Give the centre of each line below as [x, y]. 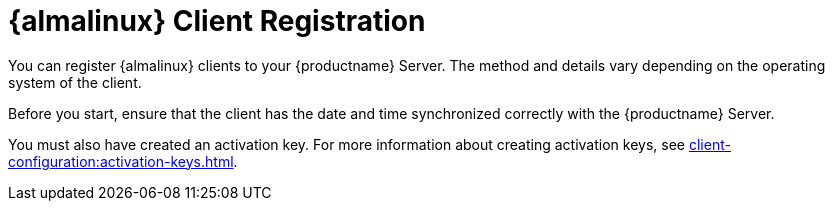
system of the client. [75, 82]
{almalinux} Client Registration [217, 21]
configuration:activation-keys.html [121, 161]
